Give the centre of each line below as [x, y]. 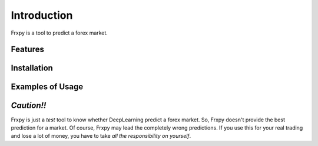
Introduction [42, 15]
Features [27, 50]
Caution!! [29, 106]
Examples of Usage [47, 87]
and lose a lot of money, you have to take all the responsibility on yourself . [101, 136]
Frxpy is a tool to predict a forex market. [59, 33]
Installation [32, 68]
